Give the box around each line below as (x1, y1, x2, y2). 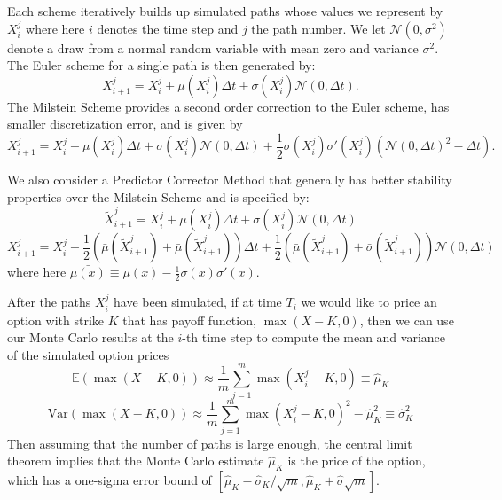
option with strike (7, 310, 105, 329)
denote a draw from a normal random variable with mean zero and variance (7, 38, 419, 57)
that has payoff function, (122, 310, 256, 329)
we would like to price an (301, 293, 437, 311)
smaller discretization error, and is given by (7, 114, 243, 133)
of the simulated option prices (7, 345, 169, 363)
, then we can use (359, 310, 454, 329)
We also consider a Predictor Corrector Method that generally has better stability (7, 170, 452, 189)
